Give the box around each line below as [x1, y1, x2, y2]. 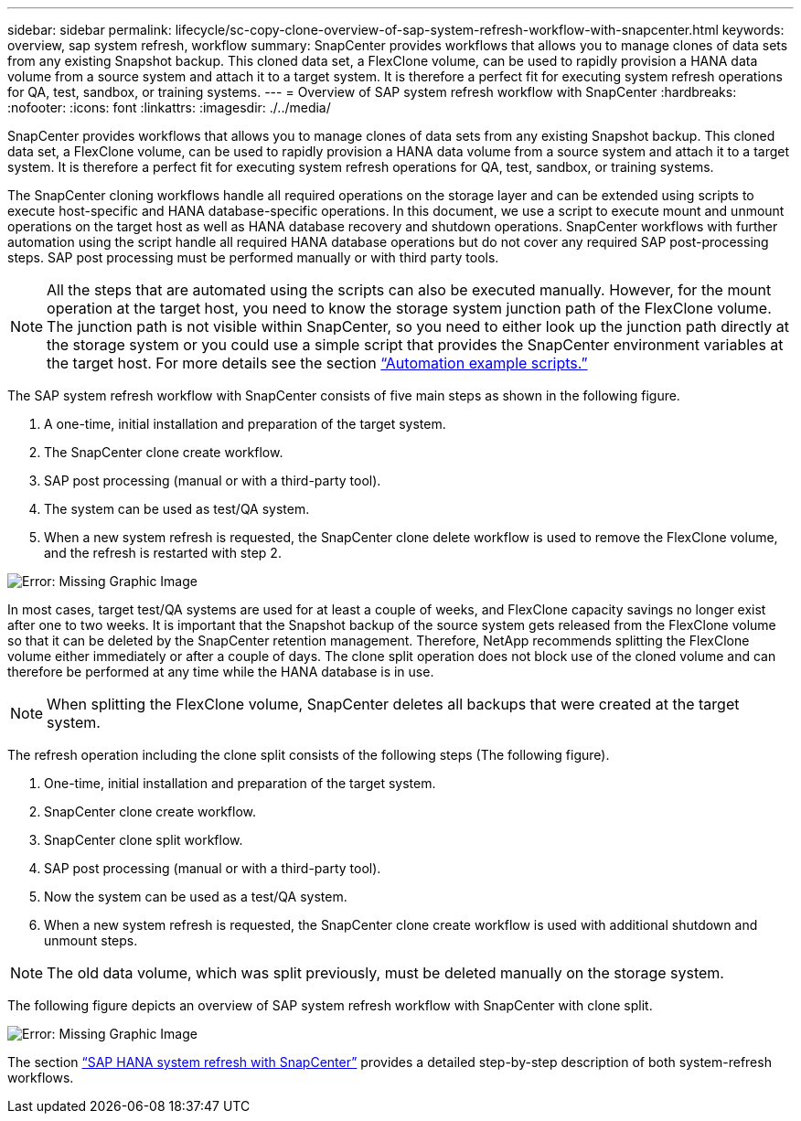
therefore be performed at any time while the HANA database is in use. [7, 664, 434, 679]
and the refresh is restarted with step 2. [44, 545, 282, 560]
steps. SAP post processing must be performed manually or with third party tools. [7, 250, 499, 265]
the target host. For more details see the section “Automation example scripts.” [47, 354, 588, 372]
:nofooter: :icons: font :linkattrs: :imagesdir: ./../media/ [7, 100, 331, 115]
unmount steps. [44, 933, 138, 948]
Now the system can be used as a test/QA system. [44, 889, 347, 904]
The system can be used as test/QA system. [44, 501, 310, 517]
